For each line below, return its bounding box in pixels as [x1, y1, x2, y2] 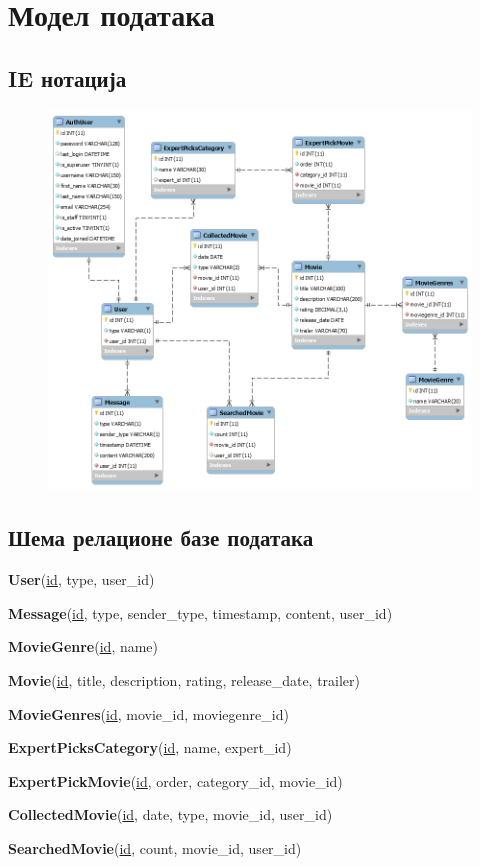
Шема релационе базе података [8, 522, 314, 553]
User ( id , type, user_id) [8, 569, 155, 590]
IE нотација [8, 62, 127, 93]
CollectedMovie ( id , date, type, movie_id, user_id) [8, 804, 333, 825]
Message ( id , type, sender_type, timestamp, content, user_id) [8, 602, 393, 623]
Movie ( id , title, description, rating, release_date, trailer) [8, 669, 361, 690]
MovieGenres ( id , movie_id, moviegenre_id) [8, 703, 289, 724]
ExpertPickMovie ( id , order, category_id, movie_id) [8, 770, 343, 791]
